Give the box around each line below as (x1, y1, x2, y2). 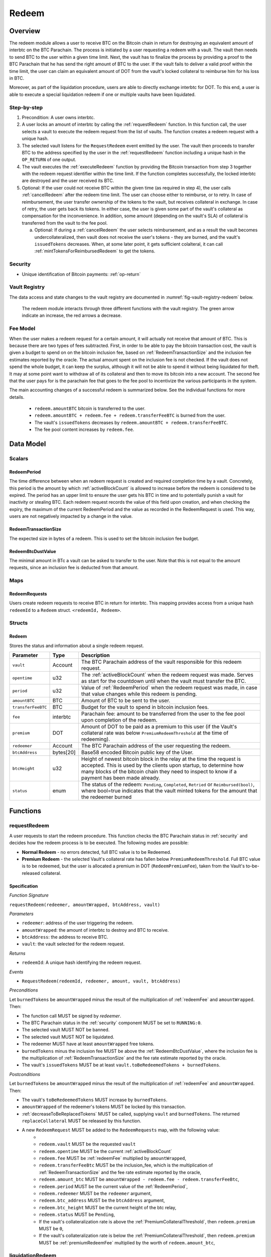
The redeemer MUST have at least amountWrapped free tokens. (22, 1041, 155, 1047)
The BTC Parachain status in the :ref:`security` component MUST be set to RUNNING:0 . (22, 1020, 202, 1026)
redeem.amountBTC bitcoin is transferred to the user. (34, 405, 146, 412)
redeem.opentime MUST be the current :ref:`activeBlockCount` (39, 1148, 173, 1154)
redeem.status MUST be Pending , (39, 1212, 115, 1218)
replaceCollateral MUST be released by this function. (22, 1118, 142, 1124)
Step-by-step (9, 104, 43, 111)
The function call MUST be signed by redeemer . (22, 1013, 121, 1019)
